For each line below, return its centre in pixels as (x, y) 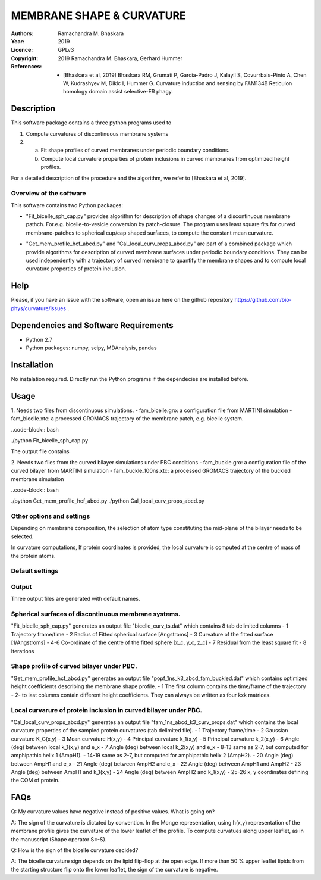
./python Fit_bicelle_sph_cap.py (50, 440)
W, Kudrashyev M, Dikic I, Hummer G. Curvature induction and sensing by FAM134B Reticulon (178, 83)
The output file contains (40, 451)
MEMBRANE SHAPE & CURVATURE (99, 15)
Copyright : (25, 58)
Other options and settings (51, 516)
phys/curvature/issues (39, 308)
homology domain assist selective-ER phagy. (118, 92)
